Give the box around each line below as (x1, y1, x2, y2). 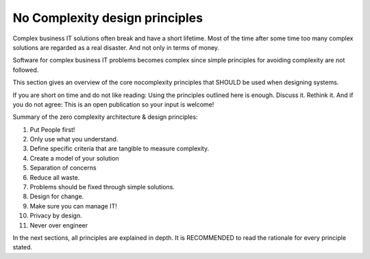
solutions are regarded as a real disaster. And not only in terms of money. (12, 43, 219, 51)
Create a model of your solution (29, 154, 119, 162)
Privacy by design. (29, 212, 82, 220)
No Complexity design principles (12, 10, 203, 25)
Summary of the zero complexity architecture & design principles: (12, 113, 198, 121)
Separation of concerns (29, 164, 97, 172)
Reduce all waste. (29, 173, 80, 181)
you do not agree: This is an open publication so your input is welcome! (12, 100, 214, 109)
